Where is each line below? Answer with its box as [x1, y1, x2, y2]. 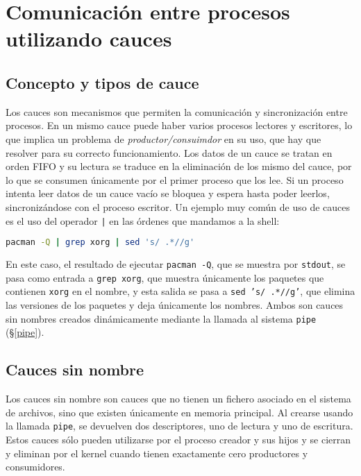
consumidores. [6, 459, 65, 474]
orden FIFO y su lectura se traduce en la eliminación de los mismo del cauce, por [6, 159, 352, 173]
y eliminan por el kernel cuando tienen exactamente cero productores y [6, 445, 308, 460]
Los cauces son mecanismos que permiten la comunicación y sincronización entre [6, 104, 348, 119]
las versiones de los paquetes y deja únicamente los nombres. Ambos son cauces [6, 298, 344, 312]
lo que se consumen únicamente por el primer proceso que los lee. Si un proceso [6, 172, 344, 187]
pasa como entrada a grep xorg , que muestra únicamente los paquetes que [6, 270, 324, 284]
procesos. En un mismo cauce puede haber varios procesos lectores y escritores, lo [6, 118, 353, 133]
